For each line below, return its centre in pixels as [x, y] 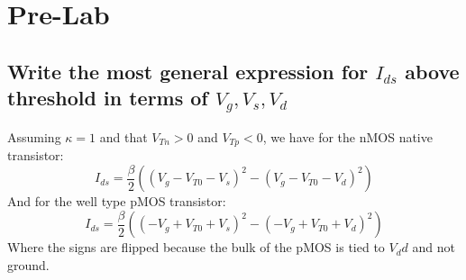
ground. [28, 264]
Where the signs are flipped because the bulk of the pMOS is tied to [196, 247]
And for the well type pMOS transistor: [117, 201]
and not [434, 247]
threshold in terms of [108, 98]
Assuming [34, 136]
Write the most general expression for [188, 71]
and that [123, 136]
